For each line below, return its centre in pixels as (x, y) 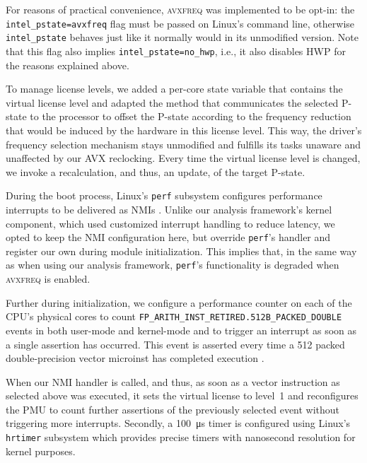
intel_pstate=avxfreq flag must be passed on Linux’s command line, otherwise (180, 23)
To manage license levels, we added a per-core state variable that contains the (174, 89)
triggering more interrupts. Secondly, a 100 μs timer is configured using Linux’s (178, 423)
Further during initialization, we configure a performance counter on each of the (179, 302)
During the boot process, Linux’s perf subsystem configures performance (164, 195)
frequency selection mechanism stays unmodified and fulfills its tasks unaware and (183, 144)
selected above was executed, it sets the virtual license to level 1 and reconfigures (182, 395)
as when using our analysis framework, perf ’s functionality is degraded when (173, 265)
